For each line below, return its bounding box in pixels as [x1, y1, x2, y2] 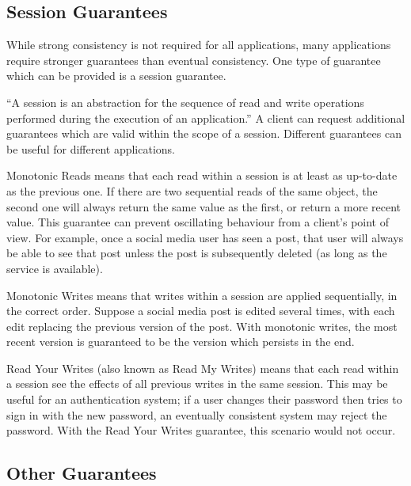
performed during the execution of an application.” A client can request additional [6, 109, 405, 126]
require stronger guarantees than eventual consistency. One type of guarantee [6, 51, 381, 68]
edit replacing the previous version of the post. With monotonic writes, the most [6, 317, 398, 334]
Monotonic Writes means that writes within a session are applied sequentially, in [6, 287, 398, 303]
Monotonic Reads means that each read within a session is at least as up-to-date [6, 167, 398, 184]
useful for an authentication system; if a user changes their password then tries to [6, 391, 402, 408]
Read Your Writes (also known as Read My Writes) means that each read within [6, 359, 399, 376]
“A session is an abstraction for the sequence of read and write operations [6, 93, 364, 110]
